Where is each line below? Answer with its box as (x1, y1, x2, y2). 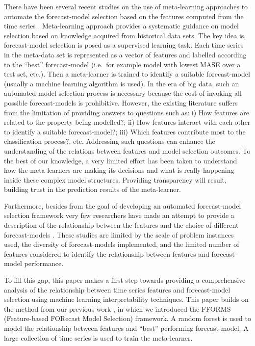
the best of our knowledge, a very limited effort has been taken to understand (4, 155, 237, 165)
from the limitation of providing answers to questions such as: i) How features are (4, 107, 250, 117)
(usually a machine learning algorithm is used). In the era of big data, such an (4, 78, 239, 88)
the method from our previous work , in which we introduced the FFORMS (4, 303, 231, 314)
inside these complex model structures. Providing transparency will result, (4, 174, 227, 185)
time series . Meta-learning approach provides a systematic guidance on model (4, 21, 239, 31)
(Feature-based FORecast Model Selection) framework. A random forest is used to (4, 313, 251, 323)
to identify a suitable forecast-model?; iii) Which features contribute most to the (4, 126, 246, 136)
